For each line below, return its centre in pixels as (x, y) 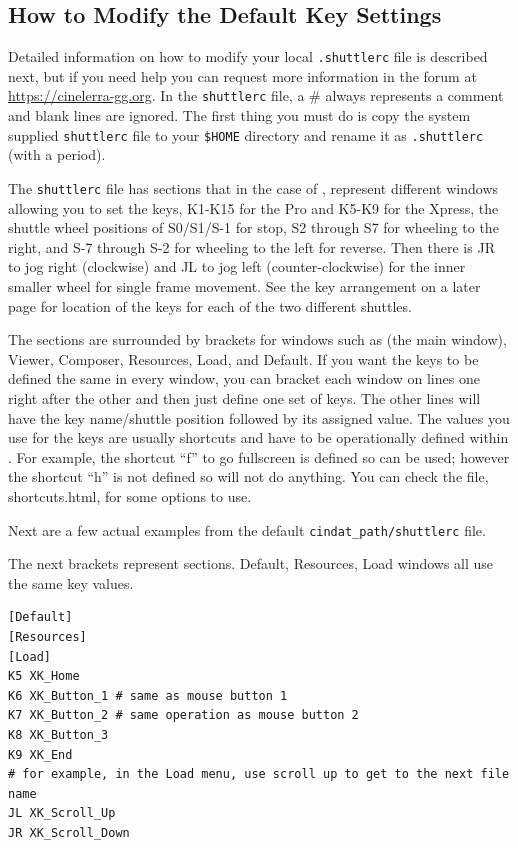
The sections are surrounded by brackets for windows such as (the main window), (257, 339)
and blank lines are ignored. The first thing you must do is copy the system (239, 115)
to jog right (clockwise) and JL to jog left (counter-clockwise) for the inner (237, 266)
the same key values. (71, 582)
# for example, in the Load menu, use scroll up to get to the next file (259, 774)
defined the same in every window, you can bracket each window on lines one (244, 378)
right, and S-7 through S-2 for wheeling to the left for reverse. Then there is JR (251, 246)
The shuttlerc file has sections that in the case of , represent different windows (253, 187)
